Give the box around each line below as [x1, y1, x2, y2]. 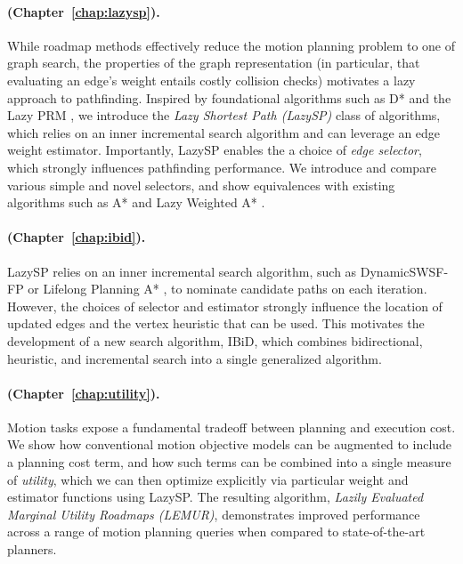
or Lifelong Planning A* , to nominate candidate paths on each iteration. [28, 279, 427, 298]
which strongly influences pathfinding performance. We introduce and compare [7, 157, 436, 176]
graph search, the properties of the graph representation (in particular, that [7, 53, 420, 72]
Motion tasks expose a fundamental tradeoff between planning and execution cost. [7, 417, 456, 436]
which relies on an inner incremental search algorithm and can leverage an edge [7, 123, 441, 141]
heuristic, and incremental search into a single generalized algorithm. [7, 349, 382, 367]
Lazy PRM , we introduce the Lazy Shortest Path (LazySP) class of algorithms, [7, 106, 441, 125]
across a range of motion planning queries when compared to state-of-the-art [7, 522, 426, 541]
